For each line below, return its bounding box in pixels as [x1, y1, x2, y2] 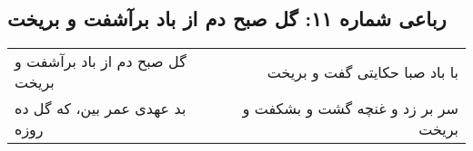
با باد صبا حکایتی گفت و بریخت [267, 61, 458, 82]
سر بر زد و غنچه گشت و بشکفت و [242, 98, 458, 119]
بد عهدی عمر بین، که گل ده [15, 98, 186, 119]
